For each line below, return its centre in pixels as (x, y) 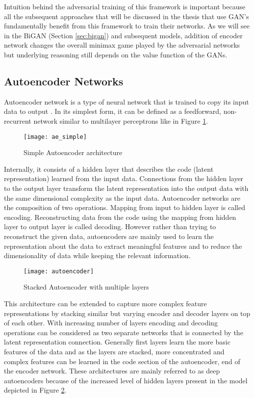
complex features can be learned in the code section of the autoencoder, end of (122, 361)
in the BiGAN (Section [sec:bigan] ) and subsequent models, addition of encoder (123, 35)
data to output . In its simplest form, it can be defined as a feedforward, (113, 111)
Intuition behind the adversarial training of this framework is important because (125, 6)
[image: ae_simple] (55, 137)
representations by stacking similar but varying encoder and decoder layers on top (127, 313)
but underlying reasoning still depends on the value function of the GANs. (116, 54)
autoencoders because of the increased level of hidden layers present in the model (126, 380)
